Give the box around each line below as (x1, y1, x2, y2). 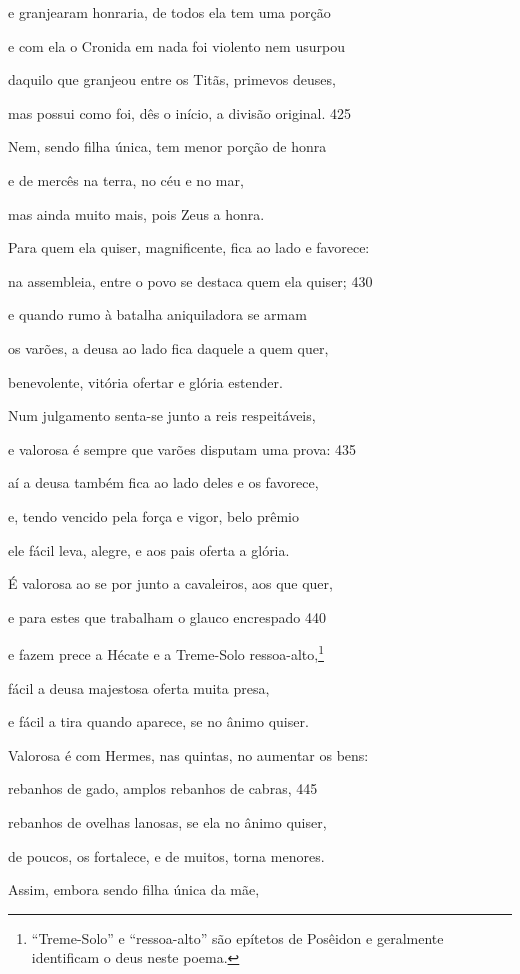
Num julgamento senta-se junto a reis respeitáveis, (8, 405, 316, 426)
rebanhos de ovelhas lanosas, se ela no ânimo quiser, (8, 811, 327, 832)
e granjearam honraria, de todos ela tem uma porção (8, 2, 331, 22)
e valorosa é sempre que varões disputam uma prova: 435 (8, 438, 357, 459)
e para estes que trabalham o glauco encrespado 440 (8, 606, 327, 627)
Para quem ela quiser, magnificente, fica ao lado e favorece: (8, 237, 370, 258)
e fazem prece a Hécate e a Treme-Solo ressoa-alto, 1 (8, 641, 324, 664)
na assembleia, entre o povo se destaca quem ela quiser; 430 (8, 270, 373, 291)
